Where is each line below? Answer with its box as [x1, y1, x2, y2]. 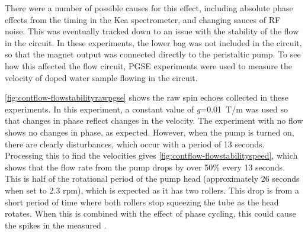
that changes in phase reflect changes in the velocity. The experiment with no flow [5, 114, 303, 127]
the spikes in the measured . [5, 218, 107, 231]
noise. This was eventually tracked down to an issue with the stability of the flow [5, 25, 299, 37]
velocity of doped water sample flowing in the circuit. [5, 71, 198, 83]
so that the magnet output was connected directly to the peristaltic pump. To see [5, 48, 301, 60]
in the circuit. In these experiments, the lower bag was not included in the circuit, [5, 36, 302, 49]
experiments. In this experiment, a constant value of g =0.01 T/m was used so [5, 102, 288, 115]
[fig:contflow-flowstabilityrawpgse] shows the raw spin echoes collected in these [5, 91, 288, 104]
